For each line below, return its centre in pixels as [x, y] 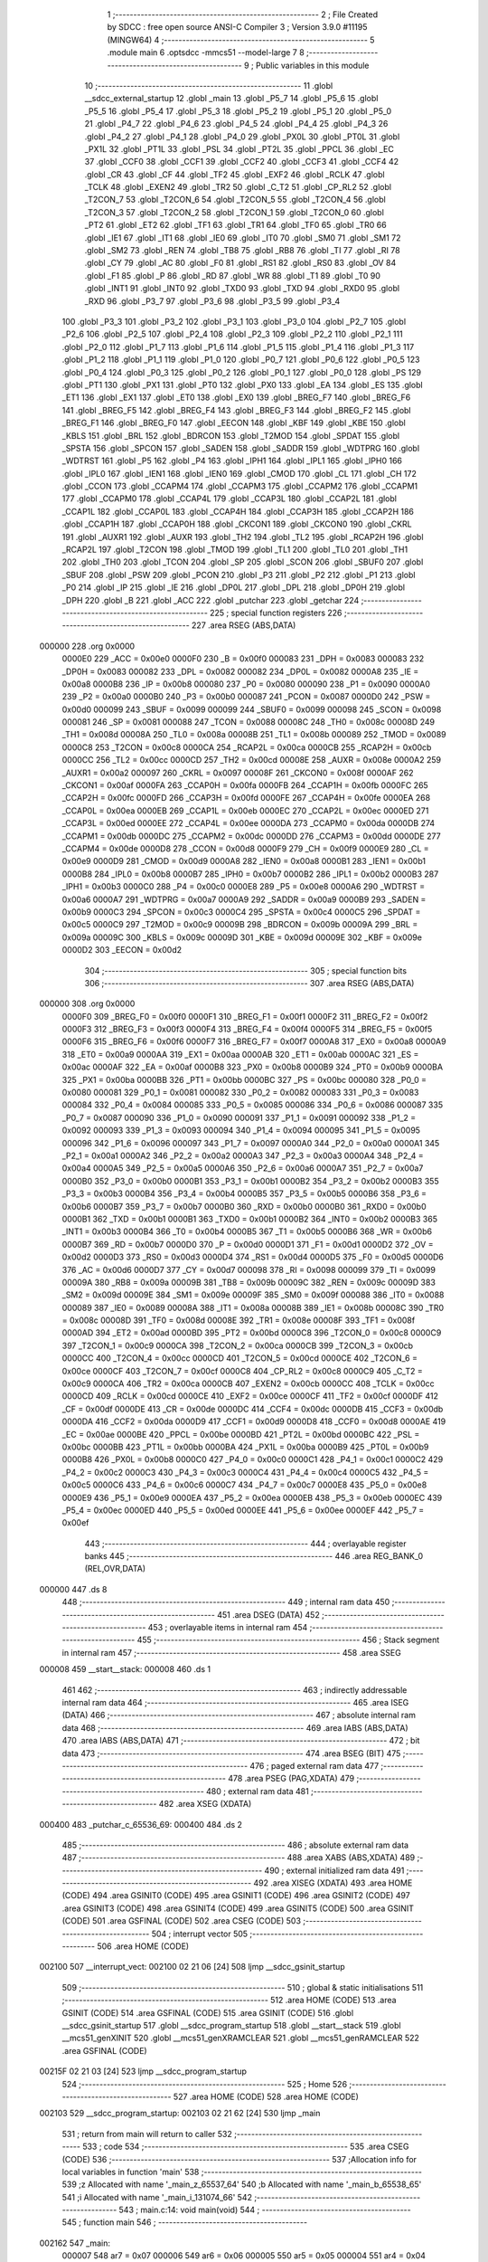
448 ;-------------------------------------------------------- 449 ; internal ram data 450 [226, 1602]
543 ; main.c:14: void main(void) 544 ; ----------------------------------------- [265, 2210]
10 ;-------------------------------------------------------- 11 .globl [209, 85]
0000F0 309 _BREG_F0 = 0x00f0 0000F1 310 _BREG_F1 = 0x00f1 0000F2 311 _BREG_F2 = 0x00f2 [245, 1016]
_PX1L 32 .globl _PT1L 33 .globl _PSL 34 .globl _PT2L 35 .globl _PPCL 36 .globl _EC [239, 148]
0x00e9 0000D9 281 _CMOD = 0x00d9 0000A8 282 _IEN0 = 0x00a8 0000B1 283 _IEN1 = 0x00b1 [244, 861]
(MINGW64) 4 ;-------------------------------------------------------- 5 [241, 40]
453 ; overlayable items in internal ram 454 [228, 1628]
